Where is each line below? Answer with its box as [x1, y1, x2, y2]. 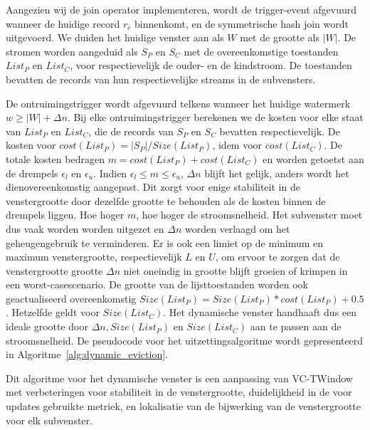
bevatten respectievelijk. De [219, 123, 340, 138]
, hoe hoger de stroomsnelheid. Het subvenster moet [136, 207, 363, 222]
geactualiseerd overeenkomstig [6, 290, 137, 305]
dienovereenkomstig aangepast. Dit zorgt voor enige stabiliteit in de [6, 179, 300, 194]
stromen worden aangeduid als [6, 43, 138, 58]
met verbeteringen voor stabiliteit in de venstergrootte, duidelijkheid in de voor [6, 384, 352, 399]
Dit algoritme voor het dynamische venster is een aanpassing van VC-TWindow [6, 370, 353, 385]
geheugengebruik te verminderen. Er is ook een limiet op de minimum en [6, 235, 324, 250]
